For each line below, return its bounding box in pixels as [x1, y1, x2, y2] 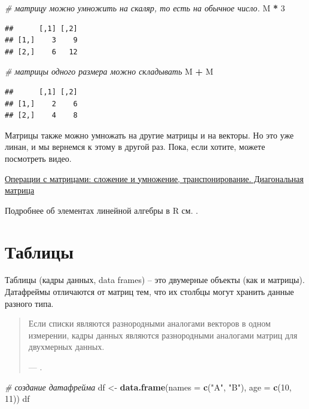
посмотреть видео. [5, 152, 72, 164]
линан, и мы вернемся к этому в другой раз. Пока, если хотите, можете [5, 140, 265, 153]
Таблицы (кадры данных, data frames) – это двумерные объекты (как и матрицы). [5, 273, 305, 286]
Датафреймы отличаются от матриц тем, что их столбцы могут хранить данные [5, 285, 294, 298]
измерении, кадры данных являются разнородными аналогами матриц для [28, 328, 298, 341]
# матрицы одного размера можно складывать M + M [5, 65, 213, 78]
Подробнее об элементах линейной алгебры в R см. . [5, 204, 198, 216]
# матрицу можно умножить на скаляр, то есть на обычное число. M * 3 [5, 2, 285, 14]
